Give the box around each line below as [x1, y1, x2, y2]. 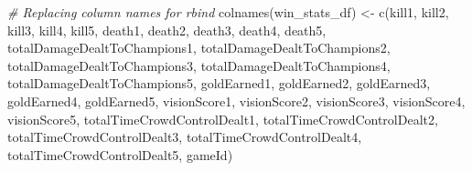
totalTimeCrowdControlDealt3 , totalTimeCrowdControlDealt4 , [7, 127, 362, 146]
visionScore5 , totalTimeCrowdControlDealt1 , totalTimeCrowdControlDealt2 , [7, 109, 438, 128]
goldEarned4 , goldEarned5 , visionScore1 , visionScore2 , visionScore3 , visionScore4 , [7, 91, 466, 110]
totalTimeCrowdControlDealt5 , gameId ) [7, 145, 233, 164]
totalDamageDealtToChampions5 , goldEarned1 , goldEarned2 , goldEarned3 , [7, 74, 431, 93]
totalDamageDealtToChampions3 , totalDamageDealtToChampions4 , [7, 55, 391, 75]
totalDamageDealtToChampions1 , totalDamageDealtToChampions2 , [7, 38, 391, 57]
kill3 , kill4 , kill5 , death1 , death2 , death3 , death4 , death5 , [7, 20, 327, 39]
